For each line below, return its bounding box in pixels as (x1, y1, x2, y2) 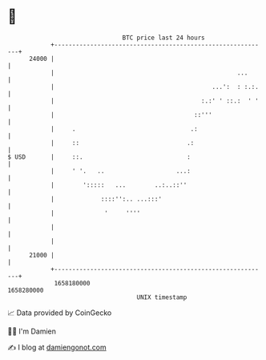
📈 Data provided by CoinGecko (7, 308, 112, 318)
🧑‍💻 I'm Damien (7, 326, 57, 336)
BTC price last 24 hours (122, 34, 205, 42)
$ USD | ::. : (7, 152, 191, 161)
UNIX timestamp (136, 293, 187, 301)
